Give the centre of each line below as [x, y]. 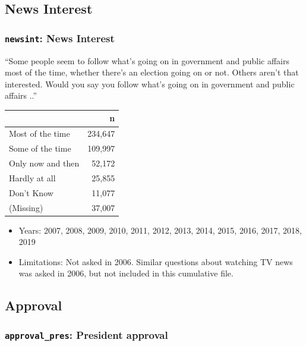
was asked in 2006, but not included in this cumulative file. [126, 273]
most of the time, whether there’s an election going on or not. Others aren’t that [152, 72]
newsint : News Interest [60, 38]
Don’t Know [31, 192]
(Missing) [26, 207]
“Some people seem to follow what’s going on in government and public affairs [147, 60]
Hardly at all [32, 177]
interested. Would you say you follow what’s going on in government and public [150, 84]
